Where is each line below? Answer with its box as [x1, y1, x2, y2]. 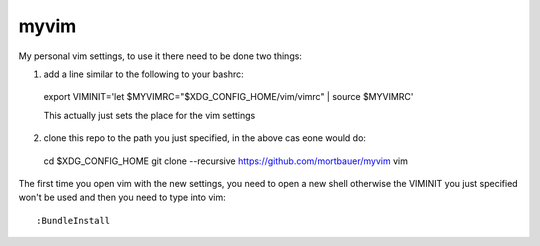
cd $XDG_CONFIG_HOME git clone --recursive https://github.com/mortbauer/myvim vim [43, 155, 409, 167]
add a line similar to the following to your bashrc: [43, 68, 244, 80]
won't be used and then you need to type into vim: [18, 191, 226, 204]
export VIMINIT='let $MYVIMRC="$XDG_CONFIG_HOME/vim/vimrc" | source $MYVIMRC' [43, 91, 414, 103]
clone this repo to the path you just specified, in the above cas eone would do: [43, 132, 367, 144]
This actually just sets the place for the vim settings [43, 109, 256, 121]
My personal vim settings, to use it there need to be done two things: [18, 50, 302, 62]
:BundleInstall [36, 215, 111, 226]
